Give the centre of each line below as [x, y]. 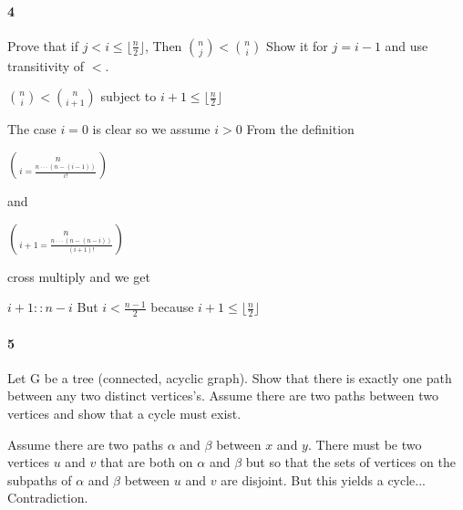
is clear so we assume [151, 129]
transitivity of [46, 65]
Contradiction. [48, 498]
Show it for [297, 45]
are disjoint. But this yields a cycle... [323, 479]
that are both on [147, 462]
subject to [129, 96]
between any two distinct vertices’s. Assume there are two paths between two [223, 396]
